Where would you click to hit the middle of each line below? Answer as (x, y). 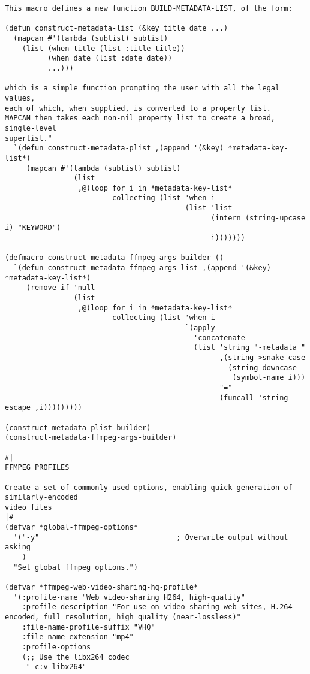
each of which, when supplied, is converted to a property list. (138, 108)
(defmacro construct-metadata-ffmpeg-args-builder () (115, 258)
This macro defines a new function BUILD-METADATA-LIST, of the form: (149, 8)
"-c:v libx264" (56, 667)
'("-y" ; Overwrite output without (151, 537)
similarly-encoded (41, 498)
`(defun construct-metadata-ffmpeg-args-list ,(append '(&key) (142, 268)
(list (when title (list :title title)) (103, 48)
